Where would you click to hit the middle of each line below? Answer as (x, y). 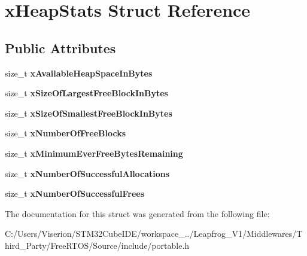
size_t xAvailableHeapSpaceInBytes (79, 73)
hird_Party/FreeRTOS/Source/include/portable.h (97, 245)
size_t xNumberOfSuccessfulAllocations (87, 173)
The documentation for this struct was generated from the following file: (137, 213)
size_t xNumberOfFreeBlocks (66, 133)
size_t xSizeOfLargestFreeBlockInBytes (86, 93)
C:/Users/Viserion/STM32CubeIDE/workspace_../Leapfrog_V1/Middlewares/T (154, 234)
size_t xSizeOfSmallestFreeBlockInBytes (89, 113)
